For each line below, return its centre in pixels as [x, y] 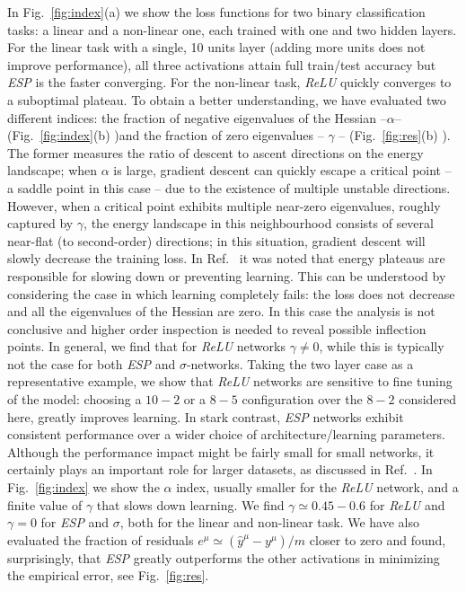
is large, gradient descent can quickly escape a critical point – [282, 170]
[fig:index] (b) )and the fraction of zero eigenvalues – [182, 135]
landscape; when [53, 170]
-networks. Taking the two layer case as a [300, 363]
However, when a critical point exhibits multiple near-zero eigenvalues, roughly [224, 205]
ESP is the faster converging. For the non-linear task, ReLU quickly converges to [229, 82]
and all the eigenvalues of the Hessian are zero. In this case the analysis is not [221, 311]
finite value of [45, 504]
